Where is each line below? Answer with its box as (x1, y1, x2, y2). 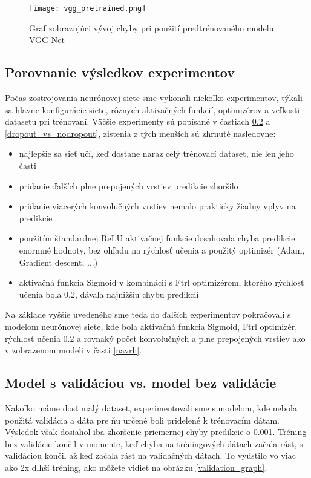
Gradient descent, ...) (19, 255, 98, 268)
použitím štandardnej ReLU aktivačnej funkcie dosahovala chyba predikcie (19, 232, 295, 244)
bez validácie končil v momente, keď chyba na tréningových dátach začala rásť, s (5, 437, 303, 450)
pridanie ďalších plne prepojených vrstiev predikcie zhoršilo (19, 179, 238, 192)
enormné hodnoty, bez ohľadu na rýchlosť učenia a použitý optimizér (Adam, (19, 243, 305, 256)
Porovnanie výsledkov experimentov (5, 63, 235, 82)
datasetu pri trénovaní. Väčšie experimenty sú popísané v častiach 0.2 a (5, 115, 270, 128)
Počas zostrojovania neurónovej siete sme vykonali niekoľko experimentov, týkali (5, 91, 303, 104)
